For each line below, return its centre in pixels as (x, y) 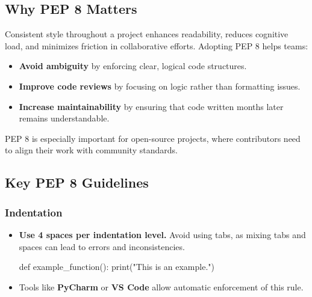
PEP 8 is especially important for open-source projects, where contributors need (153, 138)
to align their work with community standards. (91, 150)
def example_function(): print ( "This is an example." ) (117, 267)
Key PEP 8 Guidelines (77, 182)
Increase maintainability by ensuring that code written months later (151, 106)
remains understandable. (64, 118)
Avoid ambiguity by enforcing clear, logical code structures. (133, 66)
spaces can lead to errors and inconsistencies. (102, 246)
